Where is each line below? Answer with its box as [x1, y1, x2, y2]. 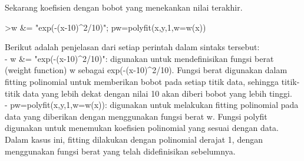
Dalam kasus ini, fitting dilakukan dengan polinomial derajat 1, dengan [5, 133, 263, 145]
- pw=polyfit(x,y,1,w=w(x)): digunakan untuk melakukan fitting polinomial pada [5, 98, 299, 111]
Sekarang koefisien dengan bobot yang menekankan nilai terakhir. [5, 1, 243, 13]
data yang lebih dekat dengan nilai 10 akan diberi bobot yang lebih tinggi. [22, 87, 292, 99]
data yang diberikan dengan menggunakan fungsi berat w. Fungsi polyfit [5, 110, 267, 122]
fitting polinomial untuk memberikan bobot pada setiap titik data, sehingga [5, 75, 279, 87]
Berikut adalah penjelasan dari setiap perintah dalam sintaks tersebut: [5, 41, 260, 53]
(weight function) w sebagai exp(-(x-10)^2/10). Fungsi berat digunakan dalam [5, 64, 288, 76]
